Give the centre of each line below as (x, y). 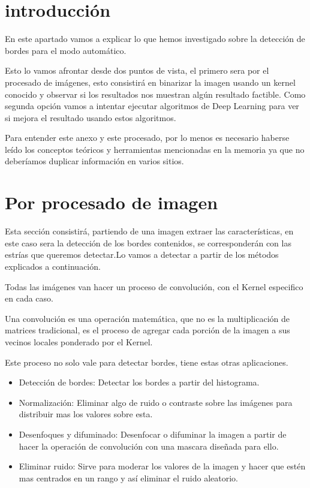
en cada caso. (29, 298)
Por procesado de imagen (112, 202)
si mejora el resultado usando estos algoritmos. (91, 117)
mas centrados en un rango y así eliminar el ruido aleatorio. (128, 478)
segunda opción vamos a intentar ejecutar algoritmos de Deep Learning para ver (152, 106)
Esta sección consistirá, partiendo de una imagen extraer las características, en (149, 231)
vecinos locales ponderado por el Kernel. (79, 341)
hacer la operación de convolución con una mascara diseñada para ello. (149, 446)
